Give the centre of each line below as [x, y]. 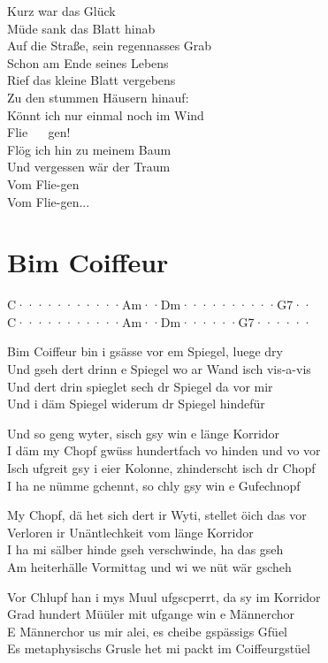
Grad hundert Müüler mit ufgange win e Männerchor [151, 614]
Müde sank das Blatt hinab [81, 28]
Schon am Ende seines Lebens [88, 62]
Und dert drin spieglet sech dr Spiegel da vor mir [140, 386]
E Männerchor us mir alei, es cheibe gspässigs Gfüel [148, 631]
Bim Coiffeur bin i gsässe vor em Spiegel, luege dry [145, 351]
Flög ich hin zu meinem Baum [89, 149]
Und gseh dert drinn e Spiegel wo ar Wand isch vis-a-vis [159, 369]
